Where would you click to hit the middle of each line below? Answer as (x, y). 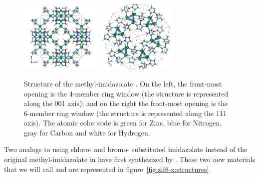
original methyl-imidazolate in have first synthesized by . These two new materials (130, 159)
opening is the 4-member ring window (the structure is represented (126, 93)
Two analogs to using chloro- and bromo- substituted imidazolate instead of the (126, 149)
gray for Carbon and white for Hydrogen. (87, 132)
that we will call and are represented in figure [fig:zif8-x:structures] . (108, 169)
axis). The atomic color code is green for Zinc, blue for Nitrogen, (123, 123)
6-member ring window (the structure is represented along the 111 (125, 113)
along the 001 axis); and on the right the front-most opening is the (126, 103)
